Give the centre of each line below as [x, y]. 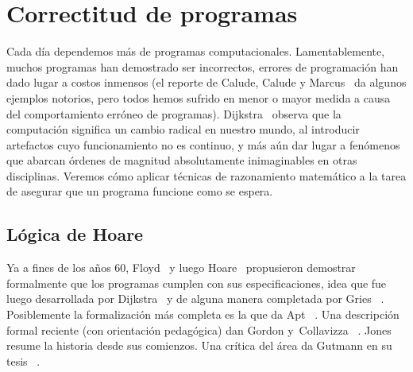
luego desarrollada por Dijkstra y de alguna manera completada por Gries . [195, 298]
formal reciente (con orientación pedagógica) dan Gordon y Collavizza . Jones [199, 329]
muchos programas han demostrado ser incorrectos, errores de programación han [203, 66]
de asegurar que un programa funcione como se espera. [140, 191]
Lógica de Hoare [75, 234]
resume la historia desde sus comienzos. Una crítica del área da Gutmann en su [199, 345]
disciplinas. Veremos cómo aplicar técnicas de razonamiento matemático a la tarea [206, 175]
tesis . [23, 360]
